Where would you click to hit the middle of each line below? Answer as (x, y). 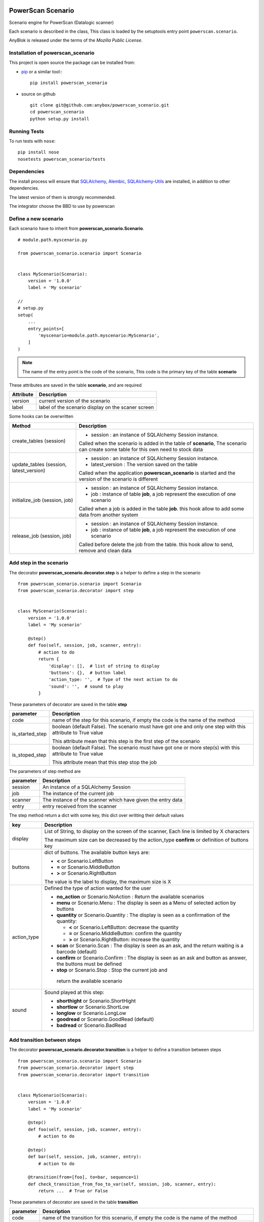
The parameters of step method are (45, 771)
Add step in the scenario (39, 563)
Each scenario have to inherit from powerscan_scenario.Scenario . (77, 229)
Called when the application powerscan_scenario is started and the (157, 473)
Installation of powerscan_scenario (52, 53)
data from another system (109, 515)
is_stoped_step (29, 755)
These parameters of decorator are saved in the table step (68, 704)
